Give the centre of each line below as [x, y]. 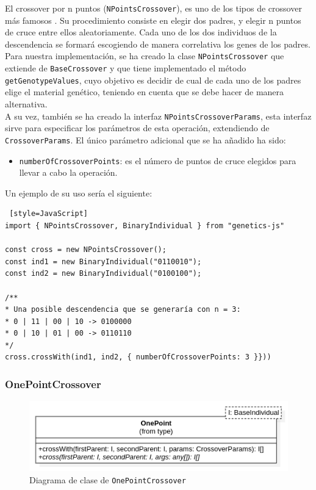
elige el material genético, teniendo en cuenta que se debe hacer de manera [145, 92]
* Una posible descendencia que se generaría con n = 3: [123, 310]
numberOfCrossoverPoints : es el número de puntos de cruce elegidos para [158, 160]
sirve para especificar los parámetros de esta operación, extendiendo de [137, 128]
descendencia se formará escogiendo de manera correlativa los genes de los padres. [158, 44]
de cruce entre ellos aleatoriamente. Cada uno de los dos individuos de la [141, 32]
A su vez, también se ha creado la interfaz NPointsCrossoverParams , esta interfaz [158, 116]
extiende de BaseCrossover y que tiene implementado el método [126, 68]
